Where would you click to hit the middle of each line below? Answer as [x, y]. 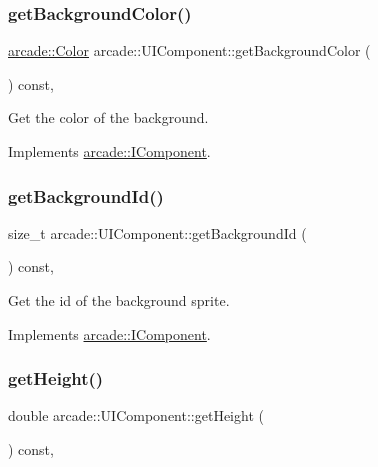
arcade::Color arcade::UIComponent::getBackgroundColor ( [189, 50]
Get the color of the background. [108, 117]
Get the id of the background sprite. [119, 300]
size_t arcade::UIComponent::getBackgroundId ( [157, 232]
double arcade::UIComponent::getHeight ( [136, 415]
